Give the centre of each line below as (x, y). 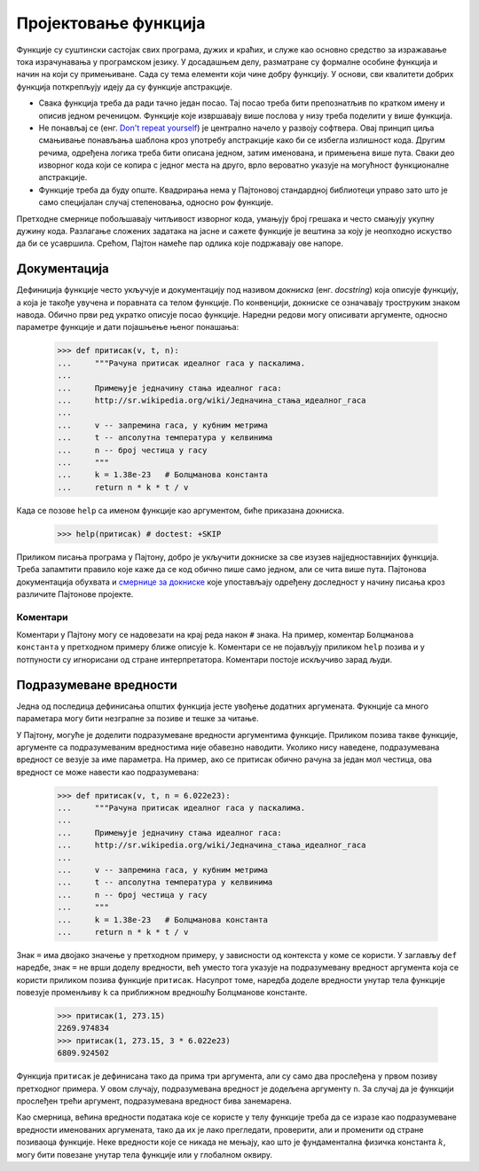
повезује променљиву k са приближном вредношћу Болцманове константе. (162, 993)
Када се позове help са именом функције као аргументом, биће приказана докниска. (181, 510)
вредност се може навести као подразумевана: (108, 772)
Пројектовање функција (111, 23)
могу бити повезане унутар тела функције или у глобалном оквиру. (145, 1154)
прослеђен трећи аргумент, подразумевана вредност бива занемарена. (154, 1101)
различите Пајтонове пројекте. (75, 593)
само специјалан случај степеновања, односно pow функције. (156, 202)
